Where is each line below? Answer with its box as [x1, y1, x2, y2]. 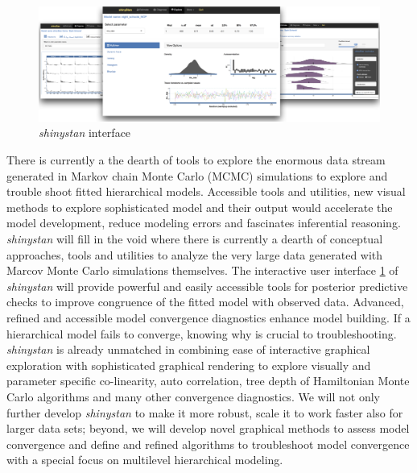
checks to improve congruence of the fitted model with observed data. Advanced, [6, 293, 404, 310]
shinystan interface [39, 124, 131, 141]
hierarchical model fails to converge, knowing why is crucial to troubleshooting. [6, 325, 397, 342]
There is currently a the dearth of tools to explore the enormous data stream [6, 151, 386, 168]
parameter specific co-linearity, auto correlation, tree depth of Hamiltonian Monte [6, 372, 410, 389]
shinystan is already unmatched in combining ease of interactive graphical [6, 341, 370, 358]
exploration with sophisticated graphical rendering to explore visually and [6, 356, 371, 373]
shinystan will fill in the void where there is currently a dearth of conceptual [6, 230, 383, 247]
